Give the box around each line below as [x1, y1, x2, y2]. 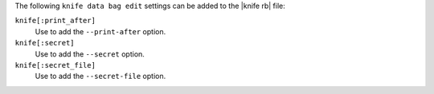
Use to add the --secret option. [35, 49, 145, 59]
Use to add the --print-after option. [35, 26, 166, 36]
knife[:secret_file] [14, 61, 96, 69]
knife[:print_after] [14, 16, 96, 25]
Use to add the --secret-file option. [35, 72, 166, 81]
